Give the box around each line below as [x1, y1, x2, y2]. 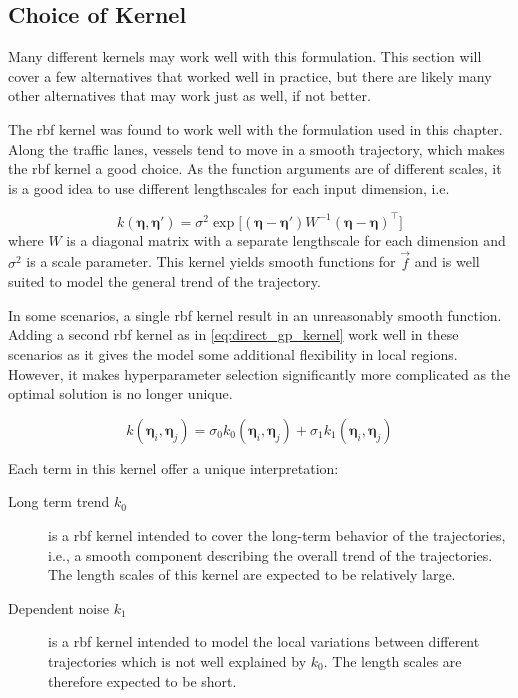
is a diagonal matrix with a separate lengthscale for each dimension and [66, 229, 506, 250]
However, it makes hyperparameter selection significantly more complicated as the [8, 363, 511, 384]
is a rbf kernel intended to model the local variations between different [48, 631, 480, 652]
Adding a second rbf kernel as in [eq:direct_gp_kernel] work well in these [8, 324, 459, 345]
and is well [414, 251, 480, 272]
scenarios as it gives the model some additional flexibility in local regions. [8, 344, 458, 365]
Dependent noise [8, 597, 109, 618]
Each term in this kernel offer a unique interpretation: [8, 457, 339, 478]
